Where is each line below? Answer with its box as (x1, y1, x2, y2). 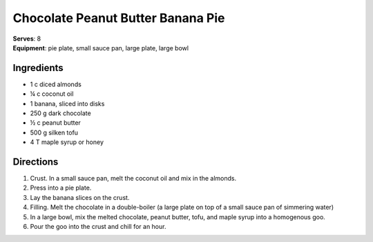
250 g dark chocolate (30, 109, 91, 117)
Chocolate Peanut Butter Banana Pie (12, 10, 225, 26)
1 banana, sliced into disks (30, 99, 105, 108)
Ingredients (12, 62, 64, 74)
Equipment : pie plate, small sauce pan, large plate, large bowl (12, 43, 189, 52)
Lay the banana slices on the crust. (30, 193, 130, 201)
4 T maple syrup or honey (30, 138, 104, 146)
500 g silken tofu (30, 128, 79, 137)
